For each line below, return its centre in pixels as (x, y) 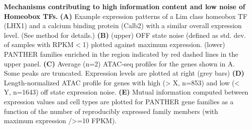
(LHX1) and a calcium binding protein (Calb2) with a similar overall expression (123, 25)
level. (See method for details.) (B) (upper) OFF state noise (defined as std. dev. (125, 35)
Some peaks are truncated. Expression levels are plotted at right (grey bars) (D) (124, 73)
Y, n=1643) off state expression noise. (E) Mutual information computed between (126, 92)
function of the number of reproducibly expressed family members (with (111, 111)
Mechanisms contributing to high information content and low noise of (125, 6)
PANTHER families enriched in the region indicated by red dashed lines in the (121, 54)
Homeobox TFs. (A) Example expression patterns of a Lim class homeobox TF (126, 16)
